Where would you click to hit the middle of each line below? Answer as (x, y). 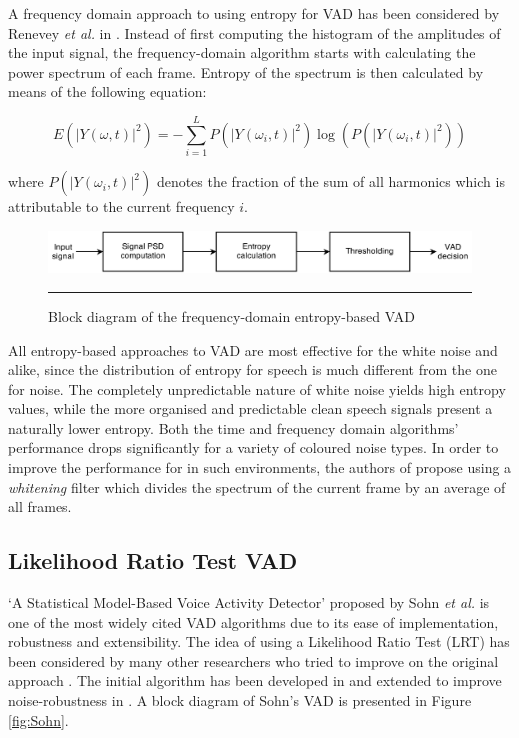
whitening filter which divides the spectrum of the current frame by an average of (257, 486)
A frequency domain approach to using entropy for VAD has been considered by (254, 13)
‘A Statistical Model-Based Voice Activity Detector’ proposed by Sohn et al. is (249, 602)
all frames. (40, 506)
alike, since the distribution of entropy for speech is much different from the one (252, 369)
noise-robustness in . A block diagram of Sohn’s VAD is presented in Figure (240, 700)
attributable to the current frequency (121, 206)
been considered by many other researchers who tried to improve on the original (253, 660)
